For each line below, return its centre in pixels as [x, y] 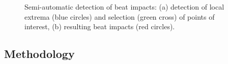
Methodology [39, 54]
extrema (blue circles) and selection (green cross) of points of [120, 16]
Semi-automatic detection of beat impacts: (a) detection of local [124, 7]
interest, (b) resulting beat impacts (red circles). [100, 26]
